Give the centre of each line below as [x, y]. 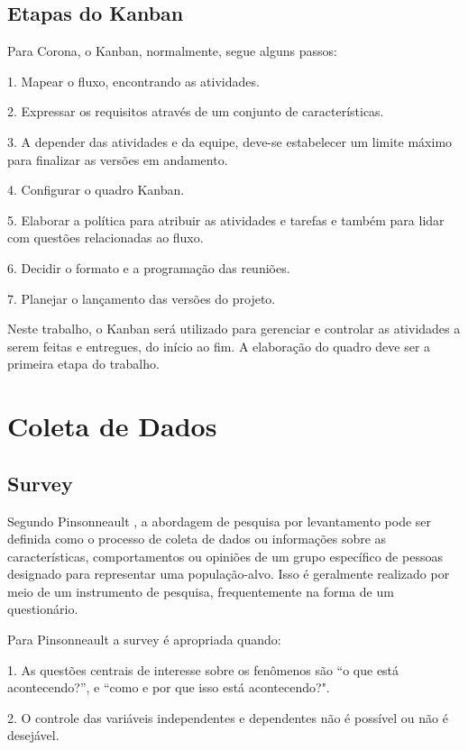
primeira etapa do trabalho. [83, 364]
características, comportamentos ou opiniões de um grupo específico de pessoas [225, 556]
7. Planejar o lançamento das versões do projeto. [142, 298]
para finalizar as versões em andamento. [118, 159]
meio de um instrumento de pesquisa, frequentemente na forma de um [201, 591]
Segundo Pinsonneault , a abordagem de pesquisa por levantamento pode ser [220, 521]
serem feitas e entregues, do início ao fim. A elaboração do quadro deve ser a [219, 346]
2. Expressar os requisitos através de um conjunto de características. [196, 111]
